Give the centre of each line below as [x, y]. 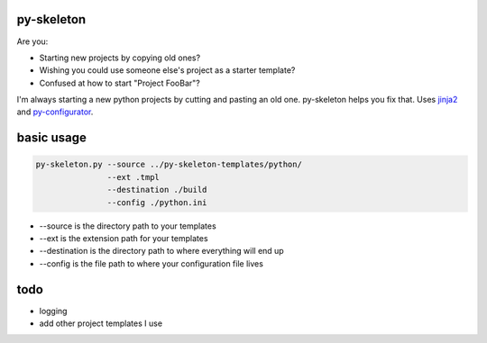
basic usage [52, 138]
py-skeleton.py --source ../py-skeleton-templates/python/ [169, 165]
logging [53, 311]
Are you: [32, 41]
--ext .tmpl [133, 177]
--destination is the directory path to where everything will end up [161, 251]
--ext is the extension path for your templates [124, 239]
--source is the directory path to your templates [128, 226]
